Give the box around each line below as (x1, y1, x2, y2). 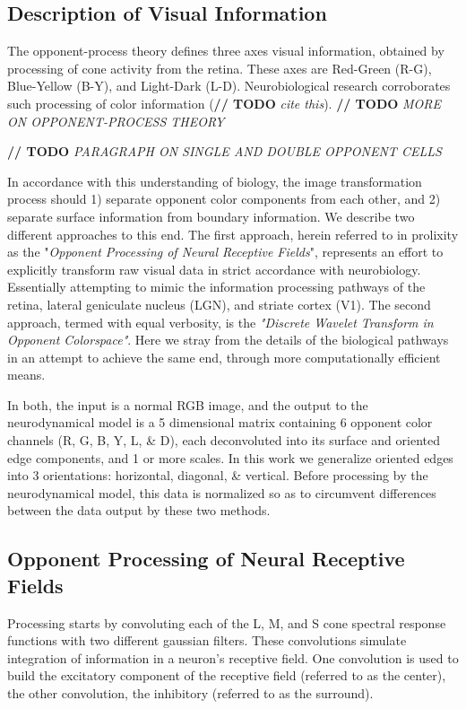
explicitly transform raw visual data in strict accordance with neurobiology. (7, 259, 421, 278)
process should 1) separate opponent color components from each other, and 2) (7, 189, 441, 208)
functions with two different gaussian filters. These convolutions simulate (7, 631, 407, 650)
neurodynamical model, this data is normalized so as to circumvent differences (7, 483, 436, 502)
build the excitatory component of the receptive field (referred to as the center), (7, 666, 446, 685)
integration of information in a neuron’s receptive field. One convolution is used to (7, 648, 459, 667)
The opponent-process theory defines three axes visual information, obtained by (7, 41, 444, 60)
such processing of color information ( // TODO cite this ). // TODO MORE (7, 93, 442, 112)
